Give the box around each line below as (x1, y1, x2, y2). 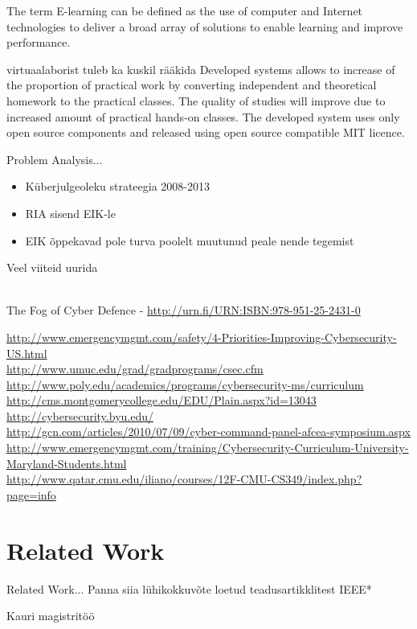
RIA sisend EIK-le (25, 204, 116, 221)
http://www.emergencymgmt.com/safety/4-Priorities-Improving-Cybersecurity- (6, 328, 397, 345)
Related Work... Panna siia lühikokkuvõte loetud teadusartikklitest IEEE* (6, 580, 372, 597)
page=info (6, 486, 56, 503)
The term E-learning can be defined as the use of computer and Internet (6, 2, 363, 18)
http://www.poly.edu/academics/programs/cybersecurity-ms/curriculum (6, 376, 364, 393)
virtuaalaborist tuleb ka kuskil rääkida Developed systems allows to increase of (6, 60, 395, 77)
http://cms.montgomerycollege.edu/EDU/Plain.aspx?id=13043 (6, 392, 317, 409)
